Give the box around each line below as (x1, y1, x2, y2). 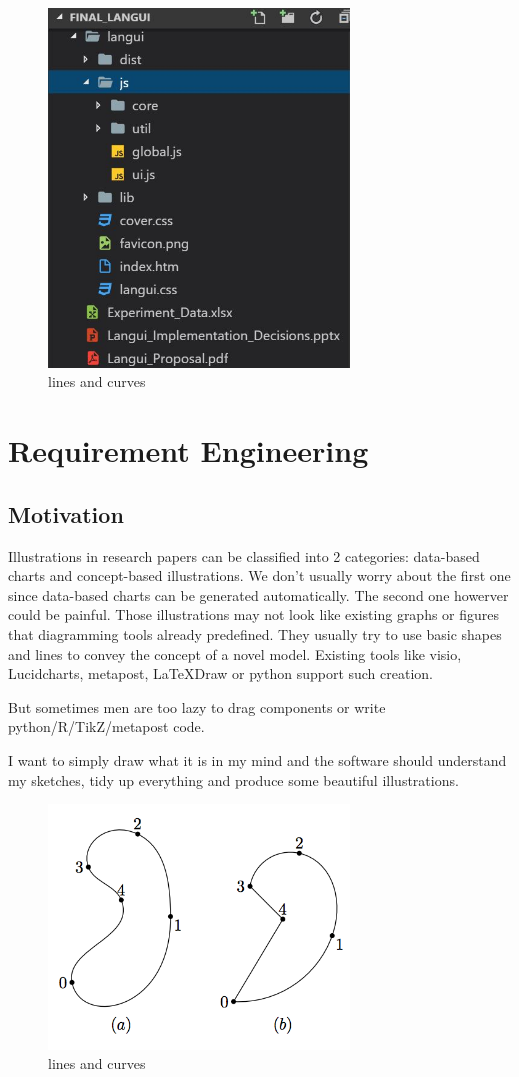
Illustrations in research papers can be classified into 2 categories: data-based (8, 545, 480, 566)
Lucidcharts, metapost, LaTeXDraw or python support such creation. (8, 663, 433, 684)
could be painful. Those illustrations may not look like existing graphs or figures (8, 604, 500, 625)
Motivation (8, 498, 124, 529)
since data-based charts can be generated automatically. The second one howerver (8, 584, 509, 605)
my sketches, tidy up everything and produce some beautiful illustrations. (8, 769, 459, 790)
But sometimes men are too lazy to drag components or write (8, 696, 386, 717)
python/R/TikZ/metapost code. (8, 716, 205, 737)
